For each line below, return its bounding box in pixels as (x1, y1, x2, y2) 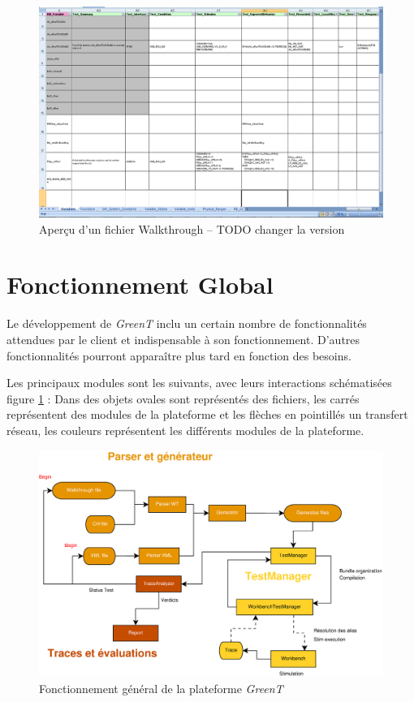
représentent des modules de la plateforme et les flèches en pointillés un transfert (6, 406, 408, 423)
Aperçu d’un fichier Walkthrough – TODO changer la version (39, 220, 345, 237)
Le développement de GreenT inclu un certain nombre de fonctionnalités (6, 315, 367, 332)
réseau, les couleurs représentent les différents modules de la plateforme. (6, 421, 364, 438)
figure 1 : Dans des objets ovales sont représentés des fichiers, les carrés (6, 390, 360, 407)
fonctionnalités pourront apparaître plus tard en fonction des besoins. (6, 347, 351, 364)
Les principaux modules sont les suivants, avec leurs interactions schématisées (6, 374, 392, 391)
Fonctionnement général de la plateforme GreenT (39, 679, 283, 696)
